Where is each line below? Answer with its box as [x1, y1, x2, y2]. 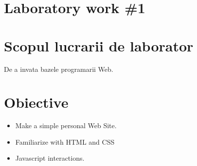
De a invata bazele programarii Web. [4, 64, 113, 74]
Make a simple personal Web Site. [15, 120, 117, 131]
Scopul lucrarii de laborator [4, 35, 194, 55]
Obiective [4, 92, 69, 112]
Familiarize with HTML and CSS [15, 136, 115, 147]
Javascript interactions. [15, 153, 85, 163]
